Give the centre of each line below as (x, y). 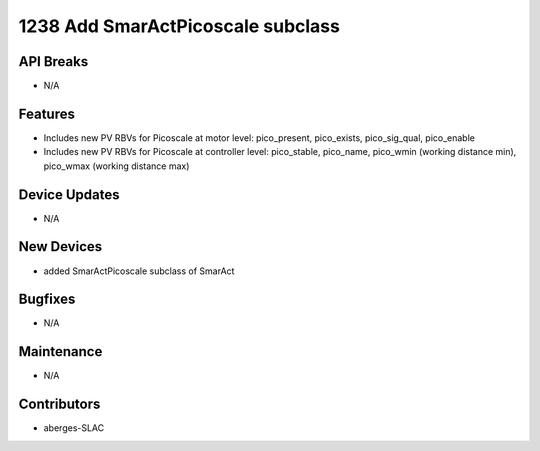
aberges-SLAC (74, 428)
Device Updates (69, 194)
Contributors (59, 404)
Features (46, 113)
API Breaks (53, 61)
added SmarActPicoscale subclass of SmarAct (139, 271)
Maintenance (60, 351)
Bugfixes (47, 299)
